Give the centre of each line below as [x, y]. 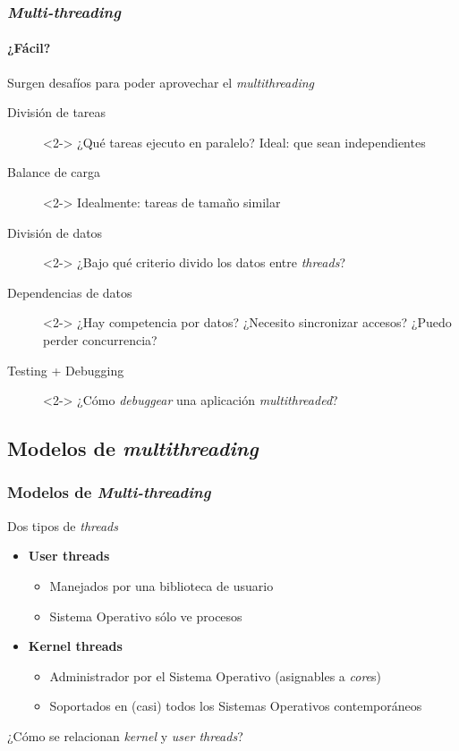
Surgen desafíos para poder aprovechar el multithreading [161, 82]
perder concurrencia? [100, 339]
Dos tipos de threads [63, 525]
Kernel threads [75, 646]
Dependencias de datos [70, 292]
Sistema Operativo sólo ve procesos [146, 616]
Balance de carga [54, 172]
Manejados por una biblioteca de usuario [161, 585]
